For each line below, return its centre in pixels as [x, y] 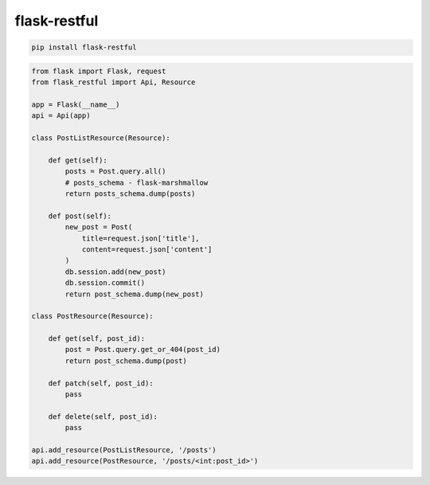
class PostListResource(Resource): [101, 138]
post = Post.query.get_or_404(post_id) [143, 350]
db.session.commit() [105, 283]
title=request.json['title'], [141, 238]
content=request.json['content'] [147, 249]
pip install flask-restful [84, 47]
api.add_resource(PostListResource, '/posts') [124, 450]
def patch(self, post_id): [101, 383]
